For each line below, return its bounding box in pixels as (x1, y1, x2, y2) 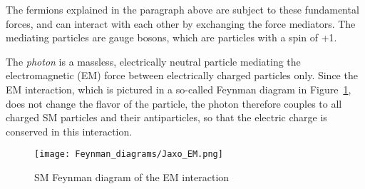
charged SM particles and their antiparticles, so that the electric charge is (6, 110, 327, 125)
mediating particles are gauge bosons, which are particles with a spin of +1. (6, 30, 337, 45)
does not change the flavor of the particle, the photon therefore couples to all (6, 96, 342, 111)
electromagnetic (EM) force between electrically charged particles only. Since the (6, 68, 358, 83)
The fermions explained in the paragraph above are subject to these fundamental (6, 2, 359, 16)
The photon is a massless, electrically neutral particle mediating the (6, 53, 301, 68)
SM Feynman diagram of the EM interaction (34, 170, 230, 184)
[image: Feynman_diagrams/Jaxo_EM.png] (34, 149, 223, 160)
